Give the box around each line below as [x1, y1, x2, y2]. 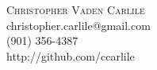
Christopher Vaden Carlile [6, 2, 145, 17]
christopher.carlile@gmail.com [6, 17, 151, 33]
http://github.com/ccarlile [6, 47, 135, 64]
